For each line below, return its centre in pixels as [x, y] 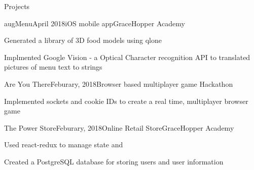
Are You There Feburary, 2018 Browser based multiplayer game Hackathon [119, 83]
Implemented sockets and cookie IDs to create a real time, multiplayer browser [126, 101]
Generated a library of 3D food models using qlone [83, 40]
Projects [17, 6]
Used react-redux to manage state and [64, 145]
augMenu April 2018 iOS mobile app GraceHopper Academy [95, 23]
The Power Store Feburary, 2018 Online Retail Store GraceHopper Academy [119, 127]
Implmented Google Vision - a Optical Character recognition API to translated [127, 57]
